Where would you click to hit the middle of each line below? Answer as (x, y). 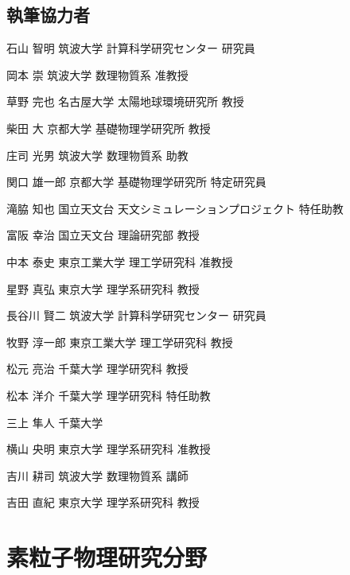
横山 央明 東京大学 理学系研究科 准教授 (109, 449)
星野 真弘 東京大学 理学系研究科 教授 (103, 288)
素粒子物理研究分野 (107, 557)
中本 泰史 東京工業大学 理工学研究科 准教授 (120, 261)
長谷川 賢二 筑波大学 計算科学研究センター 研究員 (136, 315)
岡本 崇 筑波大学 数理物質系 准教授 (97, 74)
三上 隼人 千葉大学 (55, 422)
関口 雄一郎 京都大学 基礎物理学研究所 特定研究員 (136, 182)
